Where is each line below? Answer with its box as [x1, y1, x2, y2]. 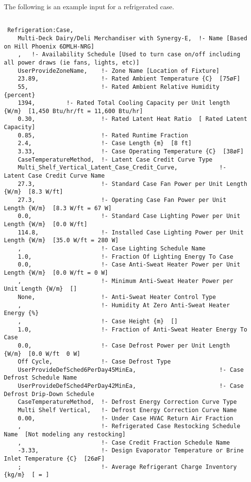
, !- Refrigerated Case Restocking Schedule [17, 423, 240, 430]
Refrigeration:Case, [7, 27, 74, 34]
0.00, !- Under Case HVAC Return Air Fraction [17, 415, 234, 422]
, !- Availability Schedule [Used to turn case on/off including [17, 51, 240, 58]
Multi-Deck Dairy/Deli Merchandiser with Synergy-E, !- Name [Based [17, 34, 248, 42]
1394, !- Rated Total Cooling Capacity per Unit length [17, 100, 230, 107]
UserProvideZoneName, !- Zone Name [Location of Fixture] [17, 67, 219, 74]
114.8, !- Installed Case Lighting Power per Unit [17, 229, 244, 236]
